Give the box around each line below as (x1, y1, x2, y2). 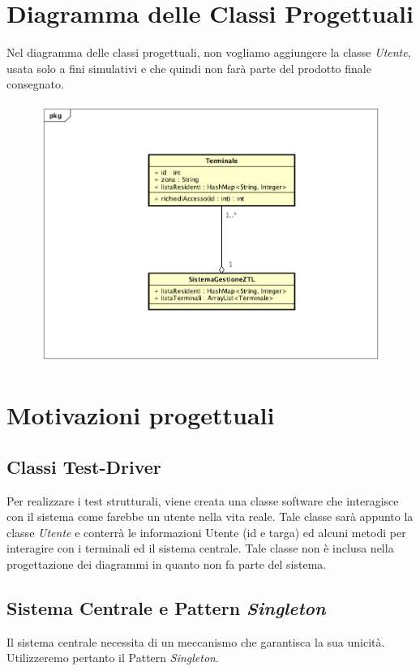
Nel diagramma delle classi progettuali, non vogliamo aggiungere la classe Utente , (6, 44, 411, 61)
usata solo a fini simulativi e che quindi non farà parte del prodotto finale (6, 59, 371, 76)
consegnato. (6, 75, 64, 92)
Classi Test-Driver (6, 454, 161, 479)
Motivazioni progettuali (6, 398, 275, 432)
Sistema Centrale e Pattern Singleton (6, 595, 326, 620)
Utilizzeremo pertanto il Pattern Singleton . (6, 649, 219, 666)
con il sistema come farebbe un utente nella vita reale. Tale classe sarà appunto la (6, 508, 414, 525)
